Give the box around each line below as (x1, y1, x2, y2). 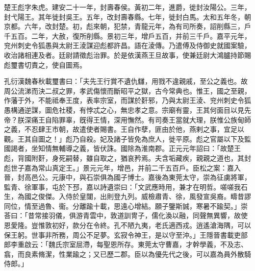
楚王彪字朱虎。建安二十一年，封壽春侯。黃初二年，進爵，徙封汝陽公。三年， (4, 2, 251, 12)
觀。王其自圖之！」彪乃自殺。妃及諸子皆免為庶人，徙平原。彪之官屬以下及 (4, 133, 244, 144)
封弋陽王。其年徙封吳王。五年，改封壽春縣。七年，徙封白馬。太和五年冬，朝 (4, 11, 251, 22)
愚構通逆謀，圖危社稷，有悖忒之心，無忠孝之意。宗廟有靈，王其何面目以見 (4, 104, 244, 115)
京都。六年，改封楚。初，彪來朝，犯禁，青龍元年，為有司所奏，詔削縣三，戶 (4, 21, 251, 31)
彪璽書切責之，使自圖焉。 (4, 59, 86, 70)
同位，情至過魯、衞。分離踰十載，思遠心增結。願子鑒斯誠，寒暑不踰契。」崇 (4, 200, 248, 211)
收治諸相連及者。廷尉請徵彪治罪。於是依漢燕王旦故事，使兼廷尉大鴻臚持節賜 (4, 49, 251, 60)
